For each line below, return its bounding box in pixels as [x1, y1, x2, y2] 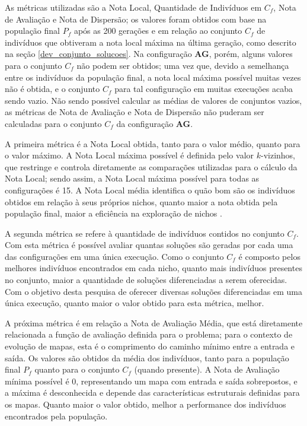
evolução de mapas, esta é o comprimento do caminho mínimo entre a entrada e [5, 340, 295, 352]
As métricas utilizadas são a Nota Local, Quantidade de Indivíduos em [5, 1, 262, 13]
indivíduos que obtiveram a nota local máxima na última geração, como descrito [5, 36, 296, 48]
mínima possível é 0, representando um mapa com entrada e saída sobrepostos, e [5, 374, 298, 387]
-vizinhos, [260, 149, 296, 161]
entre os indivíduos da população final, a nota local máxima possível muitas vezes [5, 71, 301, 83]
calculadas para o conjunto [5, 117, 102, 129]
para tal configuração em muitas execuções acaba [114, 82, 293, 95]
